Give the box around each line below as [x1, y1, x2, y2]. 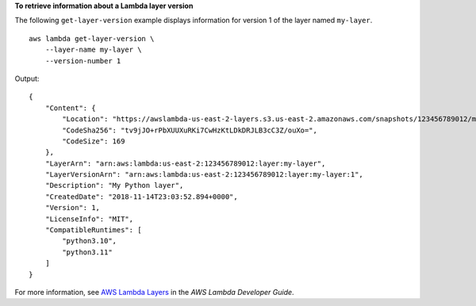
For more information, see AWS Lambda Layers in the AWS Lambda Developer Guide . [14, 287, 294, 296]
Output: [14, 74, 40, 83]
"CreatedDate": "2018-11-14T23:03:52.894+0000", [44, 192, 238, 201]
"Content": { [44, 103, 96, 113]
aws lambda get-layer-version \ [29, 34, 155, 43]
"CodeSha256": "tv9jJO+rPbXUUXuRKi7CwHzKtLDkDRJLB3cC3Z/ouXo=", [62, 125, 317, 135]
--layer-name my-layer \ [44, 45, 142, 55]
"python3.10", [62, 236, 117, 246]
